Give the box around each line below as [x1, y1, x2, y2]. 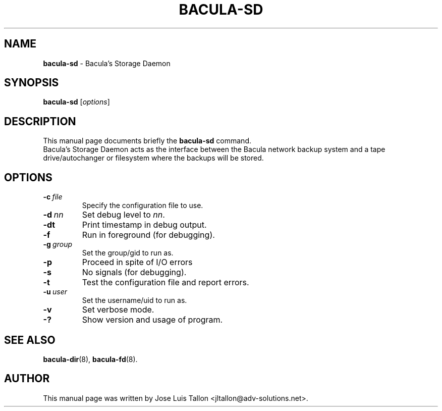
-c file [43, 192, 63, 201]
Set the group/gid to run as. [82, 248, 174, 258]
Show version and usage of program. [82, 315, 223, 325]
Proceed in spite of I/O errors [82, 257, 193, 268]
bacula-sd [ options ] [43, 97, 110, 107]
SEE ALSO [4, 333, 56, 346]
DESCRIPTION [4, 115, 76, 128]
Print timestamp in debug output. [82, 220, 207, 230]
